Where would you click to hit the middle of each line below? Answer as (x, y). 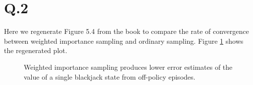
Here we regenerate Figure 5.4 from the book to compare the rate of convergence (126, 31)
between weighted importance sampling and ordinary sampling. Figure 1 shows (124, 41)
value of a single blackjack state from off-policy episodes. (110, 76)
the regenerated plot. (36, 50)
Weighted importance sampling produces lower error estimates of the (128, 67)
